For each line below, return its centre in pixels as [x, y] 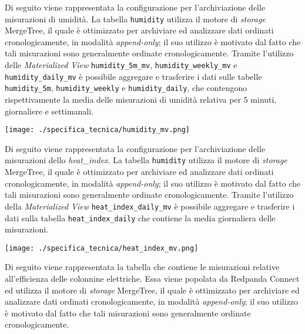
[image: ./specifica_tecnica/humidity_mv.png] [97, 130]
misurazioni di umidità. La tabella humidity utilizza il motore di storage [135, 18]
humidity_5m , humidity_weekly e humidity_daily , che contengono [126, 88]
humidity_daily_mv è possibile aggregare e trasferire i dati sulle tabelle [133, 76]
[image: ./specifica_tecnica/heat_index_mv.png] [102, 248]
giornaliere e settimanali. [49, 111]
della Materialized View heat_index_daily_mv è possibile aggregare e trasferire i [150, 206]
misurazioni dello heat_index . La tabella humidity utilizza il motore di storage [146, 160]
